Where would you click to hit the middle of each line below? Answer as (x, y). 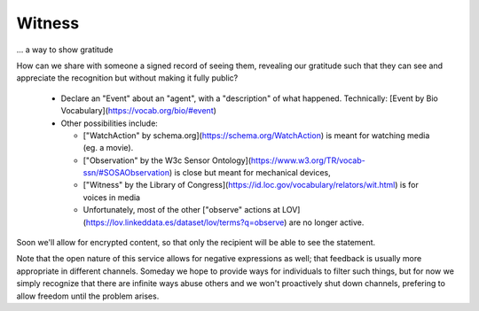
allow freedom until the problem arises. (88, 296)
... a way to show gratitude (65, 50)
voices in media (112, 197)
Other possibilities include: (110, 123)
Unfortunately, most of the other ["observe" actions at (181, 210)
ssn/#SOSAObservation (126, 173)
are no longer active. (326, 222)
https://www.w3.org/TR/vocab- (308, 160)
